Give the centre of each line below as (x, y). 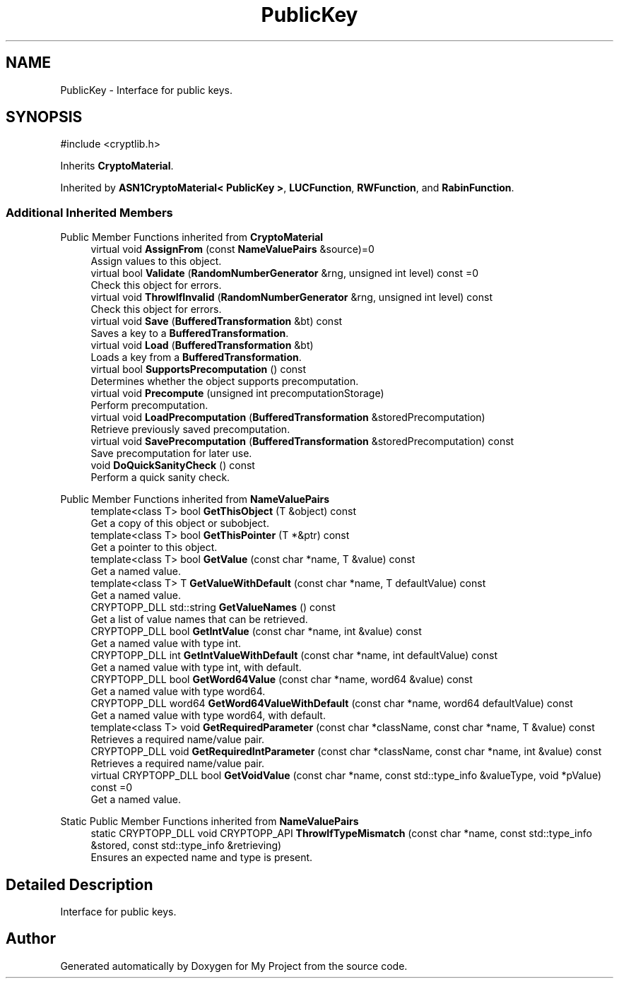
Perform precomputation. (149, 405)
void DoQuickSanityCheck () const (173, 466)
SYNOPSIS (44, 117)
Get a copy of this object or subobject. (180, 523)
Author (31, 939)
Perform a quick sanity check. (160, 478)
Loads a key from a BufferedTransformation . (196, 357)
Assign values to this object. (156, 261)
